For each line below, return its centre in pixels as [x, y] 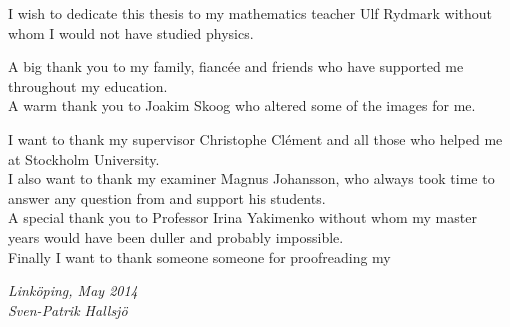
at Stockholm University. [84, 158]
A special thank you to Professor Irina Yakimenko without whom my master [242, 217]
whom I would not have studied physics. [131, 32]
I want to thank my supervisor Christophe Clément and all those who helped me [255, 138]
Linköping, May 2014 [73, 290]
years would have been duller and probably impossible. [176, 236]
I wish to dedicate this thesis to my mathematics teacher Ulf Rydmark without [250, 13]
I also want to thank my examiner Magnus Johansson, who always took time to [251, 178]
